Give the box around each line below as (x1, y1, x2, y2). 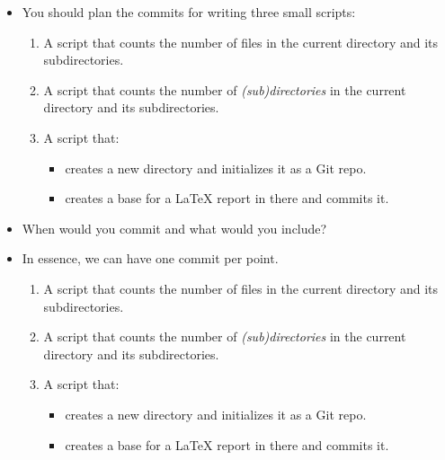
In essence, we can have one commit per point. (22, 249, 279, 268)
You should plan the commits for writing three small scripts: (22, 3, 356, 21)
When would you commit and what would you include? (22, 218, 327, 237)
